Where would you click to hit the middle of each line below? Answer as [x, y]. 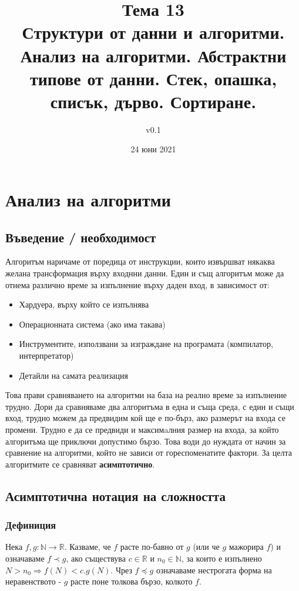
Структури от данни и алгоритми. [153, 32]
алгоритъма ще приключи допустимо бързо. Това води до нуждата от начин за [146, 441]
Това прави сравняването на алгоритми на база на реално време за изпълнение [146, 395]
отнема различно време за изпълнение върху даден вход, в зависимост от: [137, 284]
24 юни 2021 [153, 149]
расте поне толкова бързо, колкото [132, 581]
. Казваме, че [88, 547]
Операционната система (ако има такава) [92, 324]
